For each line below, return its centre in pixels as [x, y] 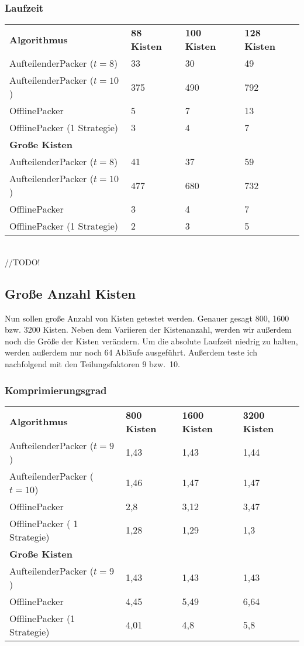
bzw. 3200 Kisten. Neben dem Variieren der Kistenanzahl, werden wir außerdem [148, 329]
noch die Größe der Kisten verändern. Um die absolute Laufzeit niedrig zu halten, [151, 341]
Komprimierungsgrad [56, 390]
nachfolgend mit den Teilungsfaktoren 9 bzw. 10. [92, 363]
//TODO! [23, 262]
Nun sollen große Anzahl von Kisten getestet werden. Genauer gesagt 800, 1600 [147, 318]
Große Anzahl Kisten [70, 293]
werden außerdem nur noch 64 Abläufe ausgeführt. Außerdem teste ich [131, 352]
